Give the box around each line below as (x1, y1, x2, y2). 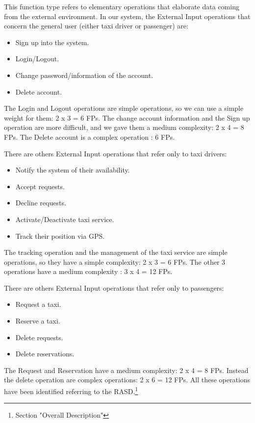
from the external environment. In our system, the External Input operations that (4, 11, 251, 21)
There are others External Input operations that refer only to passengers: (4, 282, 224, 293)
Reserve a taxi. (15, 316, 60, 326)
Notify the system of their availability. (15, 165, 130, 175)
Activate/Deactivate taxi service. (15, 214, 114, 224)
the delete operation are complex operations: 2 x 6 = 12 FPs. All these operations (4, 374, 251, 385)
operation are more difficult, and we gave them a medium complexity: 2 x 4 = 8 (4, 122, 244, 132)
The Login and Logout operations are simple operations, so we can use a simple (4, 103, 244, 113)
